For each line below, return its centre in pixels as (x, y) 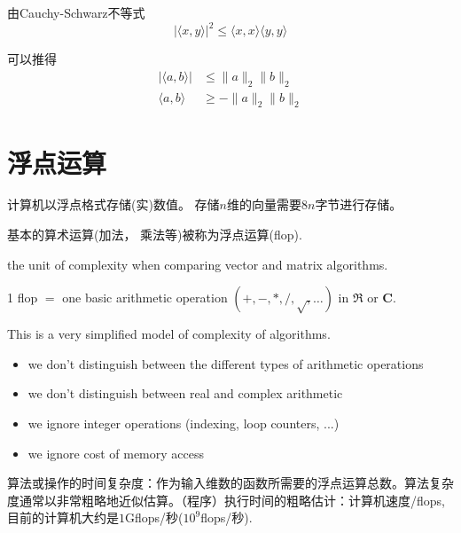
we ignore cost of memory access (116, 453)
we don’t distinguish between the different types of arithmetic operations (226, 363)
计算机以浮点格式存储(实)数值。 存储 (113, 204)
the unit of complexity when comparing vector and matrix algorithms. (198, 264)
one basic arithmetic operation (145, 298)
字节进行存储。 (359, 204)
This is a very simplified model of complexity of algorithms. (169, 334)
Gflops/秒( (154, 517)
